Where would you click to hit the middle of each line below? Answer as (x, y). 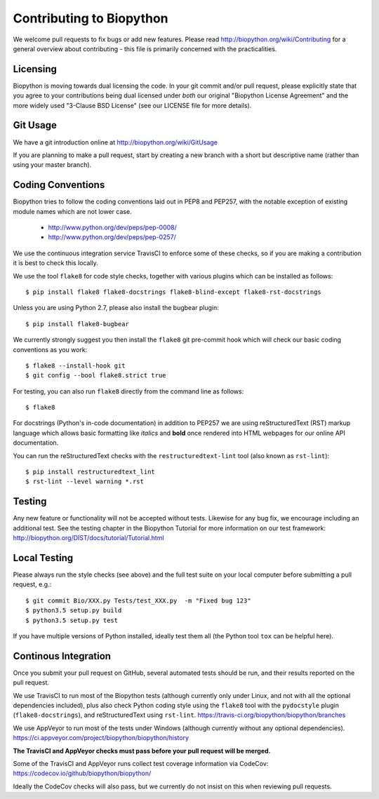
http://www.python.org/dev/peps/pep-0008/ (112, 227)
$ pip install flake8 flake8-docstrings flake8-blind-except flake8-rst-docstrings (174, 292)
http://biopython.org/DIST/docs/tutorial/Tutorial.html (88, 538)
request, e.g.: (32, 584)
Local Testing (43, 558)
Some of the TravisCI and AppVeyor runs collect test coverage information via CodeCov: (141, 764)
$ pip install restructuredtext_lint (91, 472)
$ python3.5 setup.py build (74, 611)
